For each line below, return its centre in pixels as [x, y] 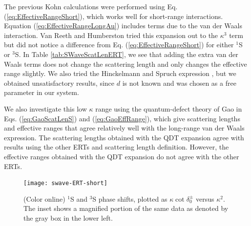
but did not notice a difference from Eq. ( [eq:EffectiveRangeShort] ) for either [119, 45]
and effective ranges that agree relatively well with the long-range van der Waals [124, 128]
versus [205, 198]
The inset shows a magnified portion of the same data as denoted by [126, 208]
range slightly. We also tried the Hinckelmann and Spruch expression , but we [120, 73]
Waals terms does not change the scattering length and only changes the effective [125, 64]
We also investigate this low [45, 108]
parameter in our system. [42, 92]
